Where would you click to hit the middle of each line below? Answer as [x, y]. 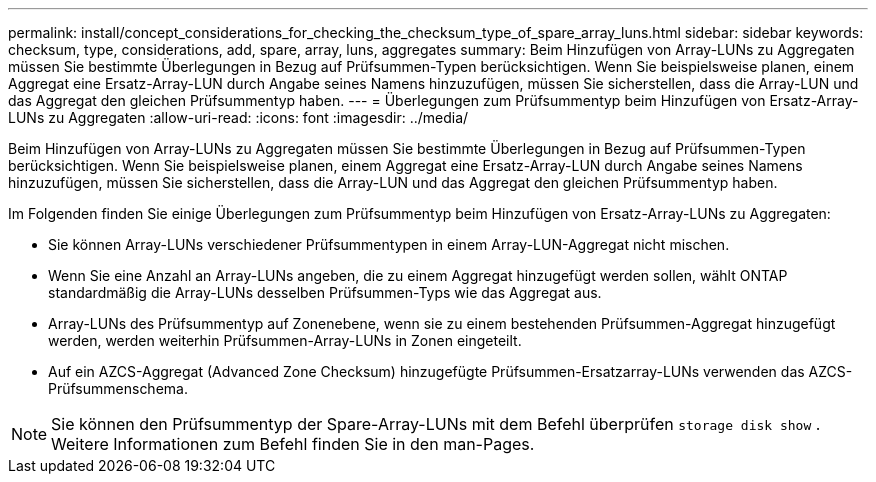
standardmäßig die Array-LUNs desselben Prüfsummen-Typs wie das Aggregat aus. [325, 292]
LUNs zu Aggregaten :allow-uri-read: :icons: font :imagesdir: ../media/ [238, 117]
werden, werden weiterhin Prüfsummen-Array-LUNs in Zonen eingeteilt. [285, 340]
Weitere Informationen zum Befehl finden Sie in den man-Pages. [293, 444]
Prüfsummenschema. [118, 388]
